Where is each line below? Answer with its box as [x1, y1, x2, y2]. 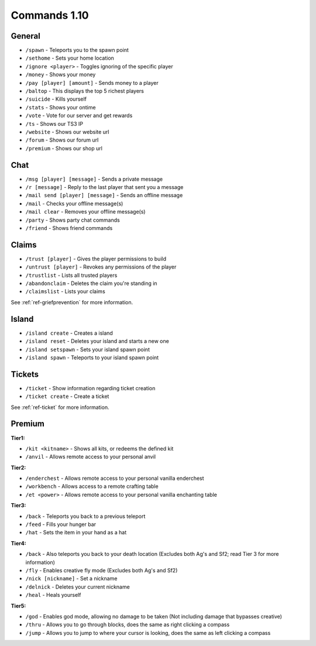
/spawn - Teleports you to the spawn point [25, 47, 129, 54]
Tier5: [11, 602, 26, 609]
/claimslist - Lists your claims [25, 288, 105, 295]
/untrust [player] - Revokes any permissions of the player [25, 263, 177, 270]
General [11, 31, 41, 41]
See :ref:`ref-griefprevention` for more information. [11, 298, 133, 305]
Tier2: [11, 464, 26, 471]
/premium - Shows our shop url [25, 145, 102, 152]
